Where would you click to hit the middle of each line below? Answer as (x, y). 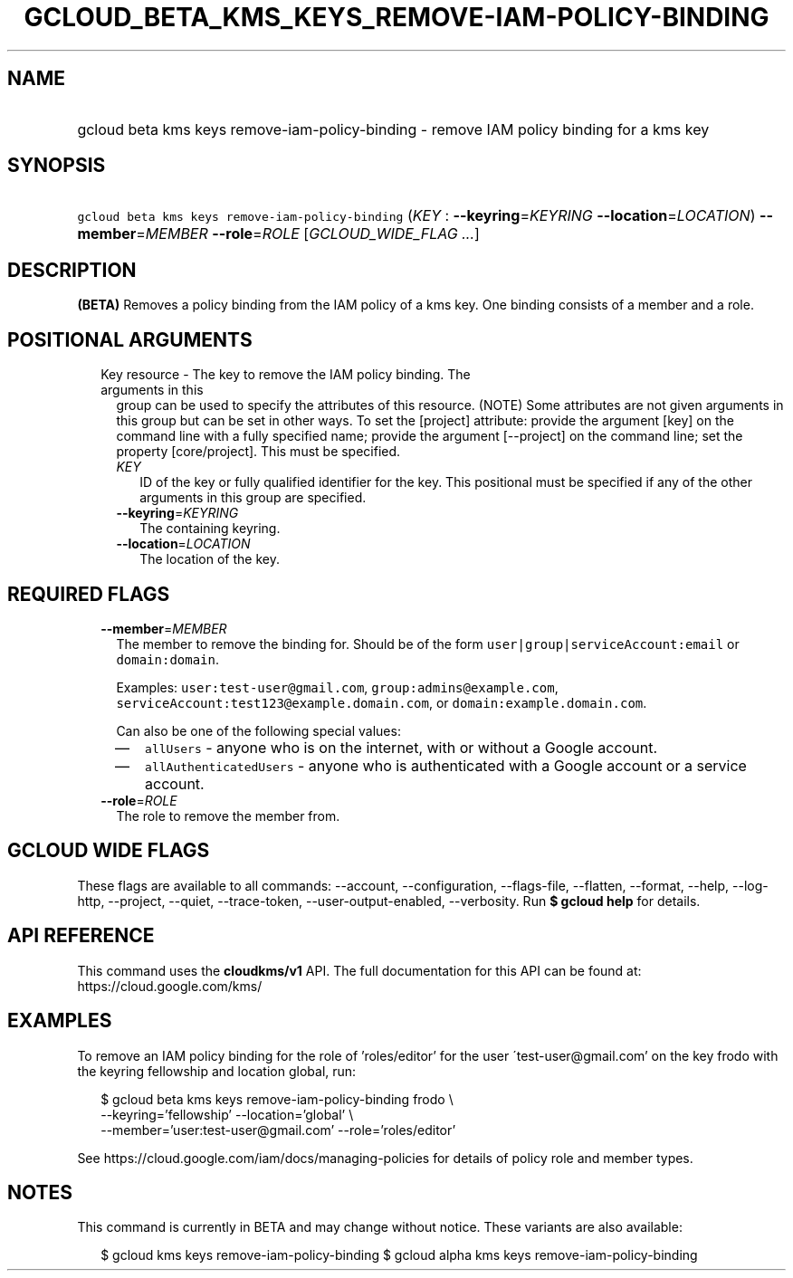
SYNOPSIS (57, 166)
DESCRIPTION (72, 270)
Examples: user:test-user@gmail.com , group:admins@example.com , (337, 687)
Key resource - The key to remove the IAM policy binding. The (286, 375)
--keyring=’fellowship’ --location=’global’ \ (227, 1114)
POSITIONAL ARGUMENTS (130, 339)
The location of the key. (210, 559)
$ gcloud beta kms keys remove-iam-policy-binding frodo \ (277, 1099)
